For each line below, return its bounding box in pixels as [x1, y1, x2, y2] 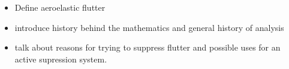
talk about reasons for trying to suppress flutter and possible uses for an [14, 41, 281, 54]
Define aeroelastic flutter [14, 1, 106, 13]
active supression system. [14, 52, 107, 65]
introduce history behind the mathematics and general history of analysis [14, 21, 284, 33]
